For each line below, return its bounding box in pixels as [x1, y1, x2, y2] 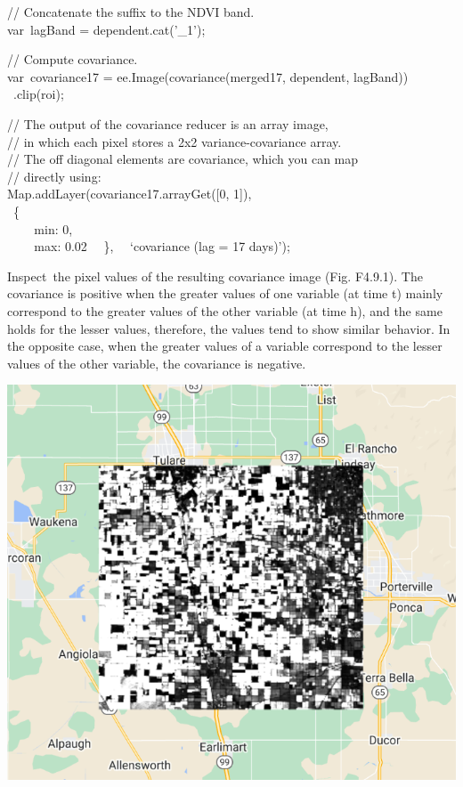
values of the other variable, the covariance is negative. [7, 353, 306, 372]
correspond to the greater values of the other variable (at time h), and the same [7, 301, 443, 320]
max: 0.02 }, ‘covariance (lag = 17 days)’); [34, 237, 290, 256]
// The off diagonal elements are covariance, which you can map [7, 150, 359, 168]
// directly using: [7, 166, 102, 185]
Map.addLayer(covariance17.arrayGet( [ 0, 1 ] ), [7, 184, 252, 203]
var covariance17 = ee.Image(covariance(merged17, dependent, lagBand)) [7, 67, 409, 85]
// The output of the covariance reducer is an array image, [7, 114, 329, 133]
